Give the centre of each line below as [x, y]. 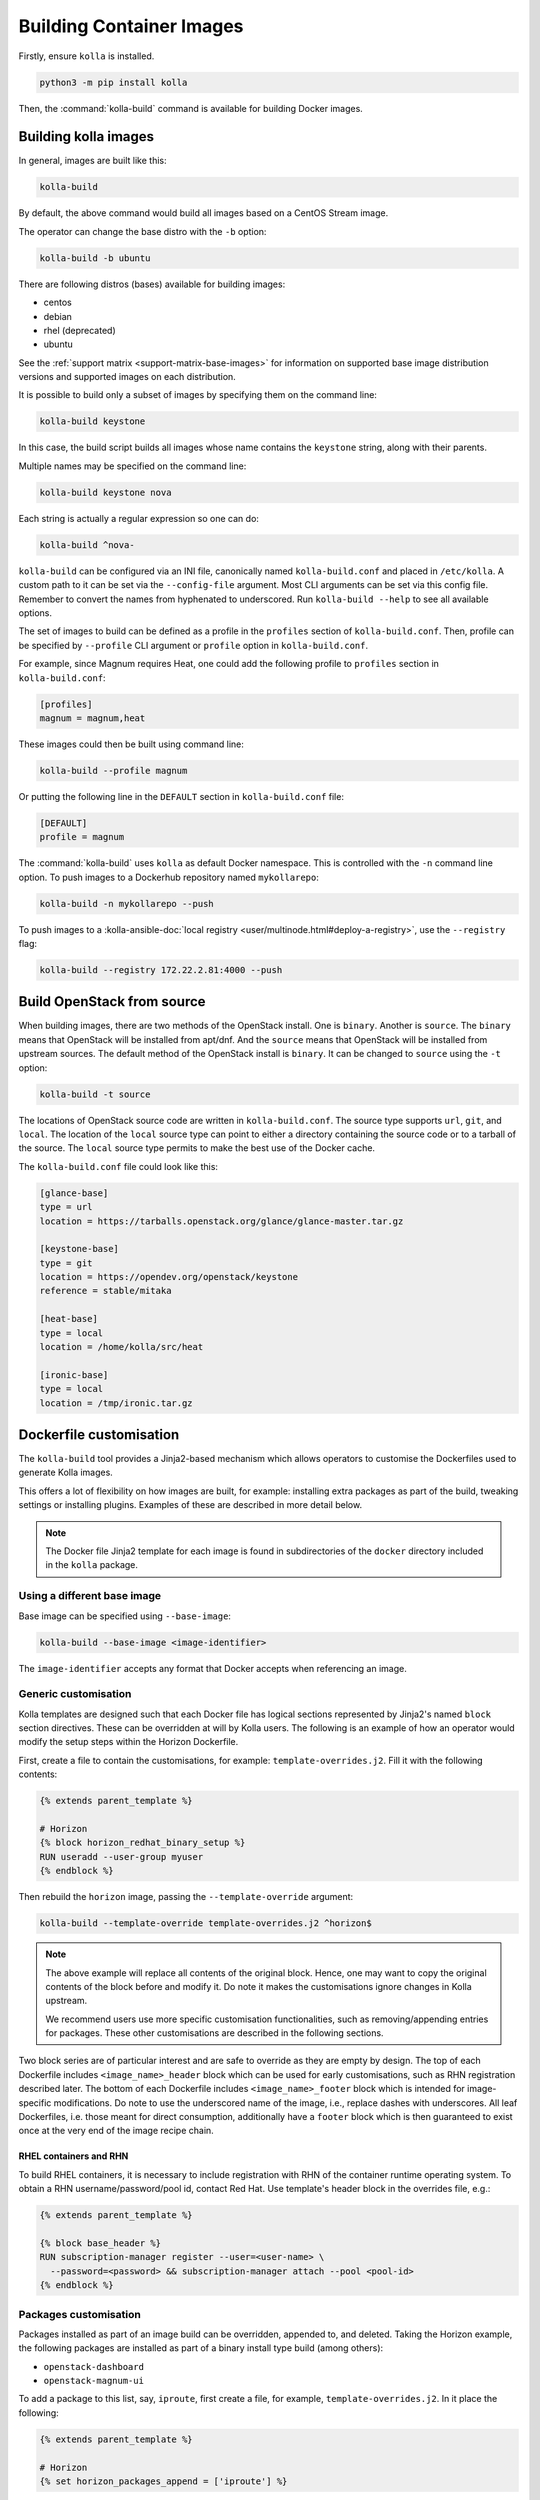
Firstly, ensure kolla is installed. [86, 56]
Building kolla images [86, 136]
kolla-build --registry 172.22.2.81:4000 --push [161, 969]
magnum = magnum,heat [92, 718]
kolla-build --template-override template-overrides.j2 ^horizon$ [205, 1923]
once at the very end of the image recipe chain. [116, 2131]
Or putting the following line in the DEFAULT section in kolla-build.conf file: [181, 796]
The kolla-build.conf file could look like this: [118, 1166]
